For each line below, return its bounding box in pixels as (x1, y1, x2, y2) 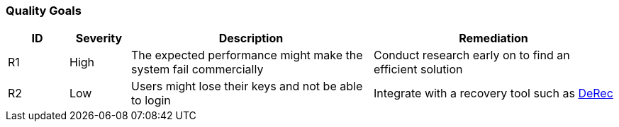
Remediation (459, 31, 528, 46)
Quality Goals (6, 4, 82, 18)
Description (218, 31, 284, 46)
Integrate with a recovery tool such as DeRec (374, 86, 613, 101)
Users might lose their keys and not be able (131, 79, 363, 94)
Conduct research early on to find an (374, 48, 570, 63)
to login (131, 93, 171, 108)
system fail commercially (131, 62, 264, 77)
